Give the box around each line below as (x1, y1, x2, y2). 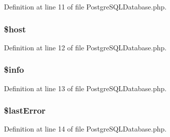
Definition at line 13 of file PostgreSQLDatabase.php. (4, 83, 167, 93)
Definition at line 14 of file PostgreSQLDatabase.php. (4, 124, 167, 134)
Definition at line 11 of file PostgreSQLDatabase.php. (4, 1, 167, 11)
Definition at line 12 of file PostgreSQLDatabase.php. (4, 42, 167, 52)
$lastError (4, 104, 46, 117)
